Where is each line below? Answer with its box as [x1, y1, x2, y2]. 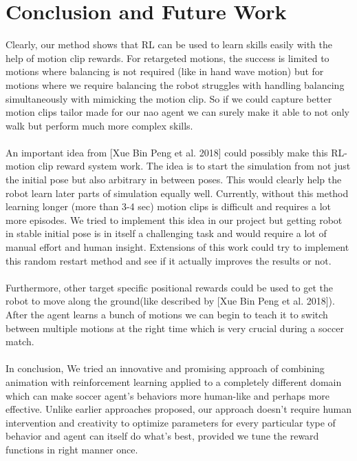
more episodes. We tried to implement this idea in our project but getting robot [6, 212, 343, 227]
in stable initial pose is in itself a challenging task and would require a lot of [6, 226, 327, 240]
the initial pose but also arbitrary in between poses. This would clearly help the [6, 172, 342, 187]
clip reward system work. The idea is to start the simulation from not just [38, 158, 351, 173]
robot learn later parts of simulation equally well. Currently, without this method [6, 185, 349, 200]
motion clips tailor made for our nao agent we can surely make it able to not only [6, 105, 350, 119]
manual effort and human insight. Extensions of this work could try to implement [6, 240, 349, 254]
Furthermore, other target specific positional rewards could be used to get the [6, 280, 333, 294]
